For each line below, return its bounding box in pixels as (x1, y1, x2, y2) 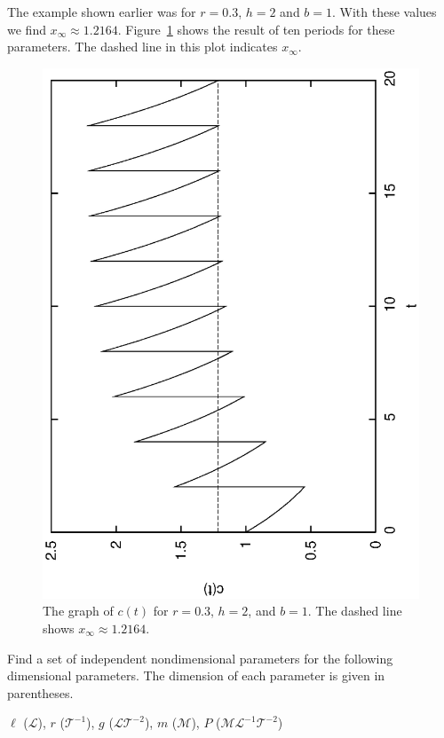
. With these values (332, 3, 437, 20)
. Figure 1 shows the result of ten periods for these (117, 20, 395, 38)
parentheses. (7, 683, 74, 702)
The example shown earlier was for (7, 3, 196, 20)
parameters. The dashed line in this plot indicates (7, 37, 278, 56)
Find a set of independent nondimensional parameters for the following (7, 648, 393, 667)
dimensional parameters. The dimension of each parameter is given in (7, 666, 385, 685)
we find (7, 20, 46, 38)
